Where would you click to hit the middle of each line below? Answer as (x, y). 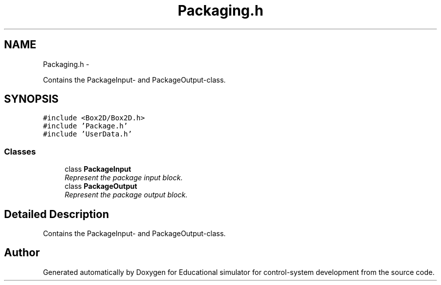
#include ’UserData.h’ (88, 134)
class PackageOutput (101, 186)
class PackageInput (98, 169)
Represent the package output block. (126, 195)
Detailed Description (57, 214)
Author (22, 253)
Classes (20, 151)
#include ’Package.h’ (85, 126)
